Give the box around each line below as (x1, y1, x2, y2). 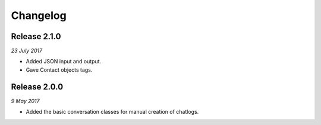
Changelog (11, 9, 67, 22)
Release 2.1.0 (11, 31, 61, 41)
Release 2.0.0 (11, 82, 64, 92)
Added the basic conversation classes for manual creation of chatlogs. (26, 108, 199, 116)
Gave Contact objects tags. (26, 66, 93, 73)
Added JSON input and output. (26, 58, 102, 65)
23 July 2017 (11, 47, 43, 55)
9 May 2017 (11, 97, 40, 104)
